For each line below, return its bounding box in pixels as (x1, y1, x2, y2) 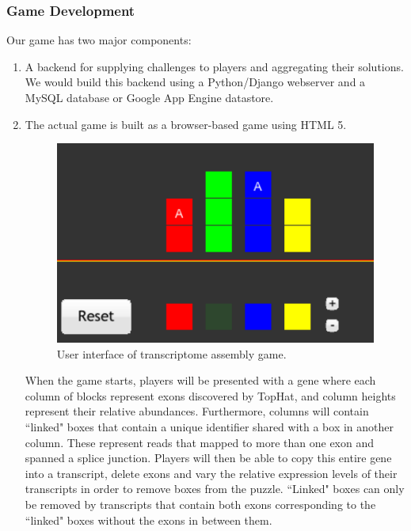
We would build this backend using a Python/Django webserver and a (25, 74, 366, 90)
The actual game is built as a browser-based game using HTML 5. (25, 116, 347, 132)
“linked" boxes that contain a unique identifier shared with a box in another (25, 419, 394, 434)
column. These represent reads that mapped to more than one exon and (25, 434, 374, 450)
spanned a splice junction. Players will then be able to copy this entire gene (25, 449, 392, 466)
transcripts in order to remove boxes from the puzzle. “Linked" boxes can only (25, 480, 405, 497)
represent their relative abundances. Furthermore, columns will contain (25, 403, 369, 419)
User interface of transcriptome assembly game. (56, 345, 287, 362)
